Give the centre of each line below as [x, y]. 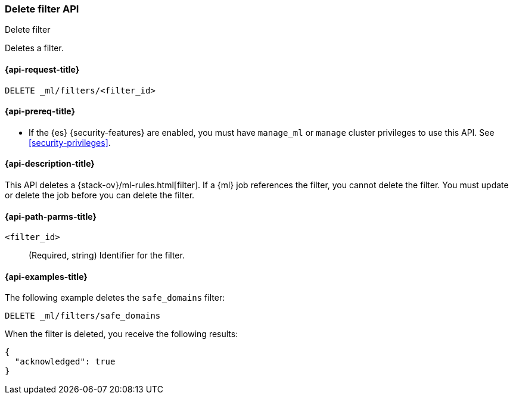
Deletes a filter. [34, 48]
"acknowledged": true [65, 362]
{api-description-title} [50, 164]
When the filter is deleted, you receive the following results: [122, 334]
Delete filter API [42, 9]
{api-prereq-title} [40, 111]
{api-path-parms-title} [51, 216]
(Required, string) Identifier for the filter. [107, 255]
